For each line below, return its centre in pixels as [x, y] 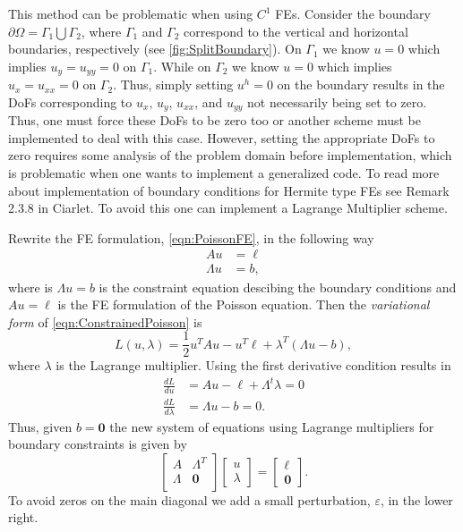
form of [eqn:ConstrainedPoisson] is [105, 321]
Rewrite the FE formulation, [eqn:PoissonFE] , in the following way [191, 237]
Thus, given [40, 426]
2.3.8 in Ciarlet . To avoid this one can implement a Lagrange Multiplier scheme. [228, 208]
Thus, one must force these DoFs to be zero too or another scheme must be [214, 120]
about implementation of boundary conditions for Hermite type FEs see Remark [229, 190]
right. [23, 517]
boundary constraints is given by [98, 444]
